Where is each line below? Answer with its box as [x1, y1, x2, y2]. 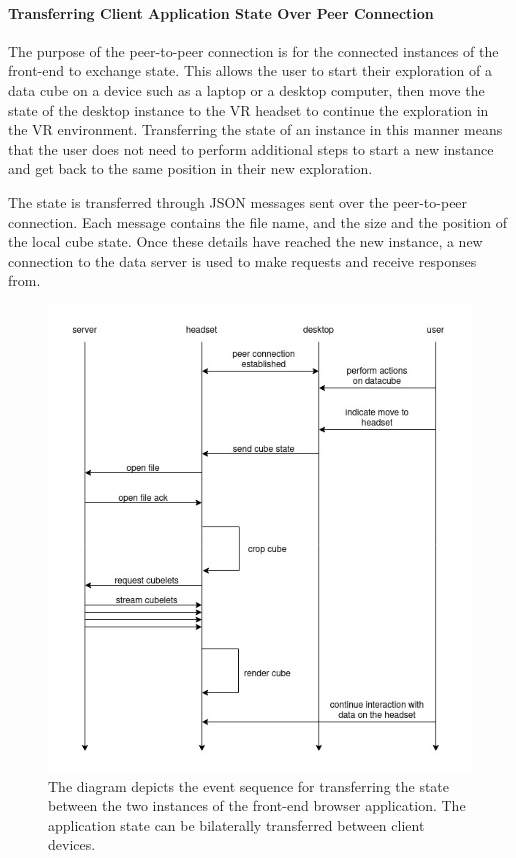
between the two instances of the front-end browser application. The [48, 795, 466, 816]
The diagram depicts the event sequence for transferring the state [48, 775, 450, 796]
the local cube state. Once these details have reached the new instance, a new [8, 231, 483, 252]
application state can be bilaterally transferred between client [48, 814, 425, 835]
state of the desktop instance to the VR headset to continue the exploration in [8, 99, 489, 120]
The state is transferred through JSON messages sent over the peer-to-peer [8, 191, 468, 212]
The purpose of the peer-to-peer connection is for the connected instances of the [8, 40, 499, 61]
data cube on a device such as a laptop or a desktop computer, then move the [8, 79, 485, 100]
